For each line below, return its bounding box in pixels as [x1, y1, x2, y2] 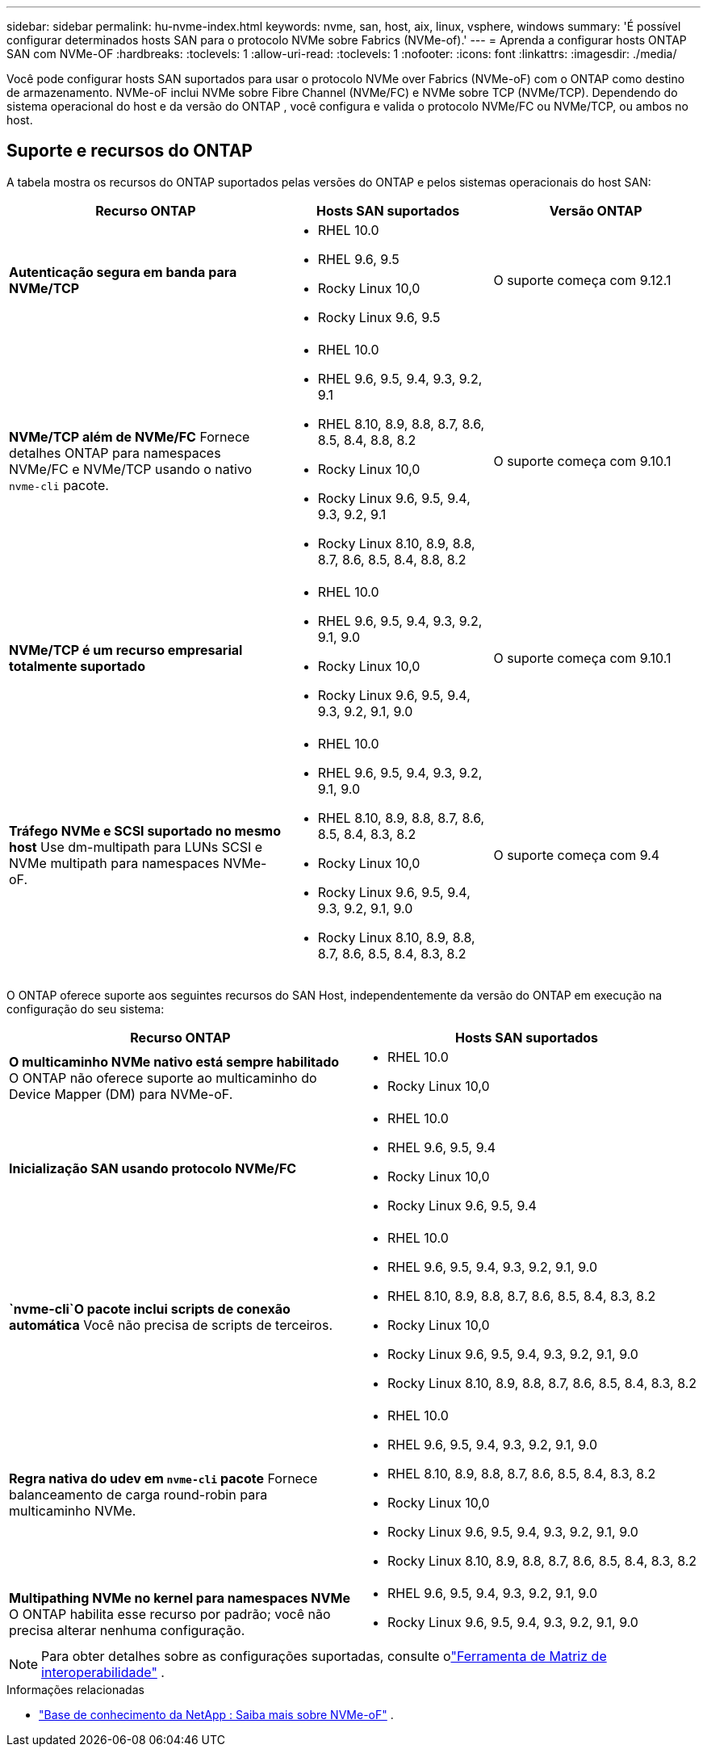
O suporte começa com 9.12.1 [493, 271, 671, 288]
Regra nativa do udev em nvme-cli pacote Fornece [9, 1470, 318, 1487]
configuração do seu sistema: [6, 1001, 165, 1016]
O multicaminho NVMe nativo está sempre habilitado [9, 1053, 340, 1070]
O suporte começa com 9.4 [493, 846, 660, 863]
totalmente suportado [9, 657, 145, 674]
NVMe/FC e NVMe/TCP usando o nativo [9, 460, 253, 477]
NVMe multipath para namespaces [9, 854, 220, 871]
